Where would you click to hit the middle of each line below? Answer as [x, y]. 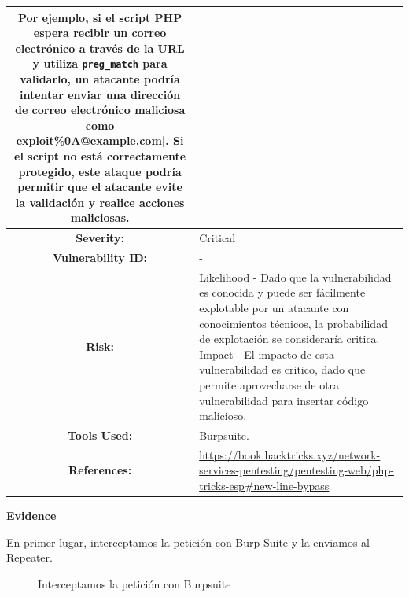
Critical [217, 238]
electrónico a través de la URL [100, 48]
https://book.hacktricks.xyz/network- [290, 454]
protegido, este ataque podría [100, 171]
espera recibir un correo [100, 33]
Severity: [100, 238]
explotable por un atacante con [274, 308]
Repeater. [29, 557]
